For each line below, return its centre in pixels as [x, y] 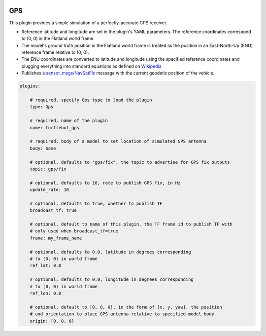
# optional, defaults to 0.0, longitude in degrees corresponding [112, 280]
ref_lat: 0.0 [46, 266]
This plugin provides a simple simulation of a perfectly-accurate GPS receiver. [88, 23]
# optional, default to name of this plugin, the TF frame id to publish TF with [131, 224]
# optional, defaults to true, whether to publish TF [96, 203]
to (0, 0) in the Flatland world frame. [58, 38]
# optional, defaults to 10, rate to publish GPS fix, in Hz [105, 183]
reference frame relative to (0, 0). [55, 52]
